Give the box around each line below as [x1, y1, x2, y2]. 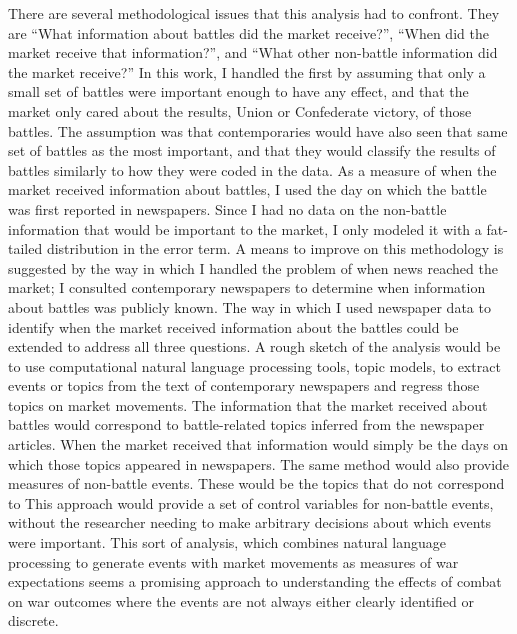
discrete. [8, 610, 59, 631]
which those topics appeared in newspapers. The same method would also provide [8, 453, 510, 474]
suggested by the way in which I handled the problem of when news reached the [8, 257, 498, 278]
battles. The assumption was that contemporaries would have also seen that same [8, 120, 508, 141]
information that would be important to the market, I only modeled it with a [8, 218, 482, 239]
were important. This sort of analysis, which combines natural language [8, 532, 447, 553]
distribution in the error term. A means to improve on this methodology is [46, 238, 504, 259]
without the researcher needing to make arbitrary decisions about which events [8, 512, 492, 533]
